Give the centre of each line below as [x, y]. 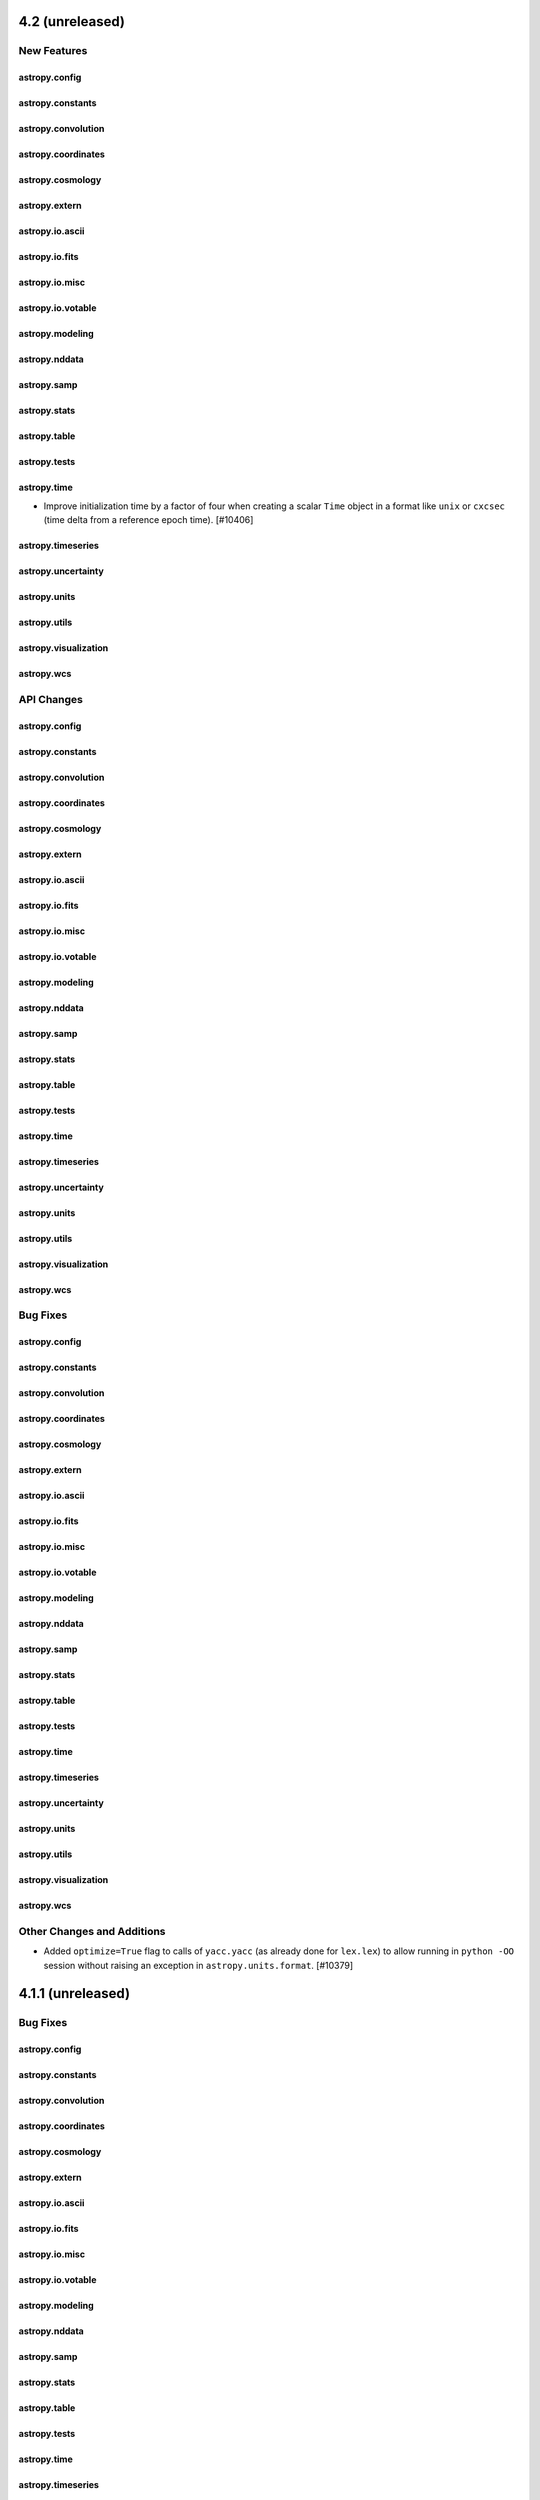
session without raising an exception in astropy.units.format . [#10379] [198, 1965]
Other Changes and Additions [92, 1931]
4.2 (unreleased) [71, 21]
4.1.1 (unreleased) [74, 1993]
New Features [53, 51]
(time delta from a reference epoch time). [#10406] [148, 519]
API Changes [51, 699]
